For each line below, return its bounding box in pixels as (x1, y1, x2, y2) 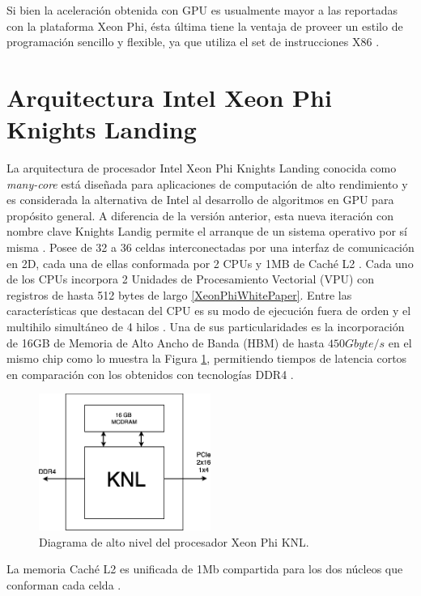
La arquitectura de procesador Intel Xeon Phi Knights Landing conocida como (6, 160, 397, 177)
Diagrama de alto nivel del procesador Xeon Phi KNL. (39, 533, 309, 550)
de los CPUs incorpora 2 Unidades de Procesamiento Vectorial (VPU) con (6, 270, 375, 287)
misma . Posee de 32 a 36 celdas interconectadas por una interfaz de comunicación (6, 239, 415, 256)
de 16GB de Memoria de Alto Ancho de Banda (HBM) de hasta (6, 334, 325, 351)
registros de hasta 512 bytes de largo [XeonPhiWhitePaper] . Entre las (6, 286, 352, 303)
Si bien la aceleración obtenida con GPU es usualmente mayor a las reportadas (6, 2, 398, 18)
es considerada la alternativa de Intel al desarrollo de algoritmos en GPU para (6, 191, 394, 208)
